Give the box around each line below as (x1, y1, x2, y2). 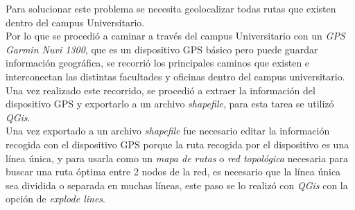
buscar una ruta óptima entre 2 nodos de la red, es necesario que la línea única (6, 164, 341, 179)
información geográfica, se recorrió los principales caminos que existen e (6, 55, 310, 70)
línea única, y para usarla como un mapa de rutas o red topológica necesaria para (6, 150, 348, 165)
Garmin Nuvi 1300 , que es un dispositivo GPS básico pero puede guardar (6, 42, 318, 56)
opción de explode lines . (6, 191, 105, 206)
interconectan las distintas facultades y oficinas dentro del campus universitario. (6, 69, 345, 83)
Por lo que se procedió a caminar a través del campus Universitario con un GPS (6, 28, 345, 43)
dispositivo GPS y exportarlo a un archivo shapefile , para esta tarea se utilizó (6, 96, 334, 111)
